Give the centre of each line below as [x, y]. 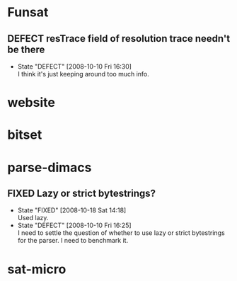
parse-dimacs [50, 167]
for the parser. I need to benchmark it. [73, 241]
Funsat [28, 12]
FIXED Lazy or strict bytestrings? [82, 193]
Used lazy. [33, 218]
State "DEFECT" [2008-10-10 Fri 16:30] [75, 67]
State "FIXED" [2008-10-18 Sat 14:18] [72, 210]
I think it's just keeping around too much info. [83, 74]
